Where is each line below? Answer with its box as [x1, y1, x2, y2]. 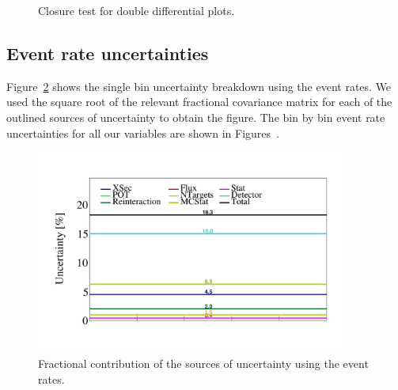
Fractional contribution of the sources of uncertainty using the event [38, 355, 369, 372]
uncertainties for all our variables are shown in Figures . [6, 124, 279, 141]
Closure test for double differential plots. [38, 2, 235, 18]
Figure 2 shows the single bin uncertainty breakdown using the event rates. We [6, 78, 392, 94]
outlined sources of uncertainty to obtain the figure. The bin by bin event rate [6, 108, 385, 125]
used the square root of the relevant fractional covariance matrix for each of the [6, 93, 392, 110]
